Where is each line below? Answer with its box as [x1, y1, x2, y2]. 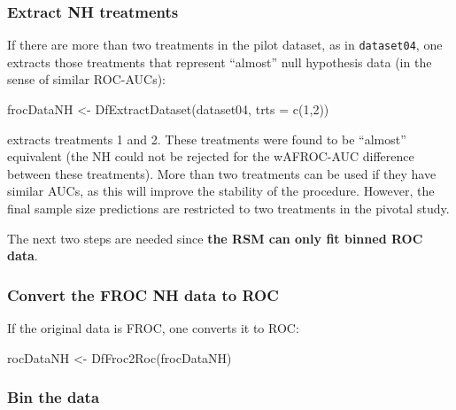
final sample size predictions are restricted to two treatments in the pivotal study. [7, 199, 450, 218]
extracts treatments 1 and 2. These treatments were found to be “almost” [7, 129, 406, 148]
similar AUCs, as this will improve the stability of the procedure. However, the [7, 182, 435, 200]
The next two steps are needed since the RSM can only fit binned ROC [7, 228, 423, 247]
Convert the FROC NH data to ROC [7, 283, 279, 306]
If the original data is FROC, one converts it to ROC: [7, 319, 299, 337]
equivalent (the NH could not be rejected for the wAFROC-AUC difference [7, 147, 414, 166]
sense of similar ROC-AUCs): [7, 70, 166, 89]
